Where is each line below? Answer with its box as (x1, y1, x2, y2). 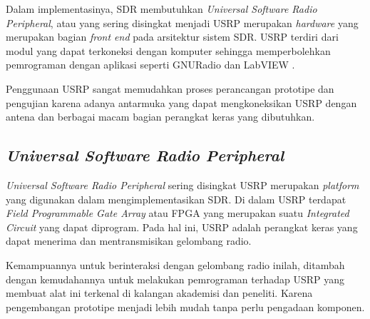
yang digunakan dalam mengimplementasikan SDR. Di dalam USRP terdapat (6, 191, 346, 206)
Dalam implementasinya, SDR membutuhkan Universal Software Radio (6, 1, 317, 16)
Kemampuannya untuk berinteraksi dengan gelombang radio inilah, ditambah (6, 257, 345, 272)
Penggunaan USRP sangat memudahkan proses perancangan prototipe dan (6, 81, 334, 96)
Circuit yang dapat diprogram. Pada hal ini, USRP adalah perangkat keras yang (6, 219, 358, 234)
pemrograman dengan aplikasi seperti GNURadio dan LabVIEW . (6, 57, 295, 72)
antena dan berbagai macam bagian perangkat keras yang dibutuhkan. (6, 109, 315, 124)
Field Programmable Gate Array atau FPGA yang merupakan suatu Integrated (6, 206, 349, 221)
